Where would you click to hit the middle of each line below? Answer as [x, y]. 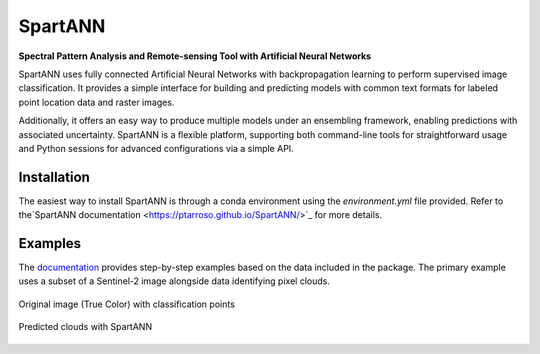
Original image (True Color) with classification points [126, 304]
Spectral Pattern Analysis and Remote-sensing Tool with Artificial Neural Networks [195, 56]
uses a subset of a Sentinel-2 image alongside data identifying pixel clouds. [174, 281]
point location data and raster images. [96, 102]
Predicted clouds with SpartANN [85, 327]
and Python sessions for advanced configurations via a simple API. [156, 148]
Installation [54, 176]
